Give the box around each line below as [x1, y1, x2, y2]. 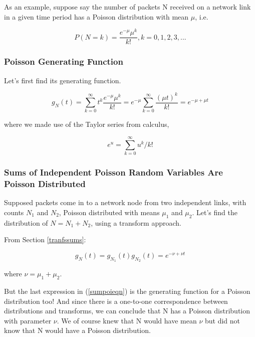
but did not [204, 315, 240, 325]
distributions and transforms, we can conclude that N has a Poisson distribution [4, 305, 250, 316]
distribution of [4, 217, 48, 228]
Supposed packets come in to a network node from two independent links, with [4, 197, 246, 208]
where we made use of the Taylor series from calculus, [4, 119, 169, 129]
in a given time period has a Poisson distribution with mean [4, 11, 189, 22]
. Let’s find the [192, 207, 237, 217]
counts [4, 207, 24, 217]
